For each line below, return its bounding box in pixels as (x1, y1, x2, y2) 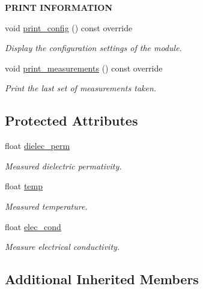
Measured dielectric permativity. (5, 159, 122, 172)
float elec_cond (5, 220, 61, 233)
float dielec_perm (5, 139, 70, 152)
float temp (5, 180, 43, 192)
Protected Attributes (5, 111, 138, 130)
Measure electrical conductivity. (5, 240, 120, 253)
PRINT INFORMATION (5, 1, 113, 13)
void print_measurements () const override (5, 61, 163, 74)
